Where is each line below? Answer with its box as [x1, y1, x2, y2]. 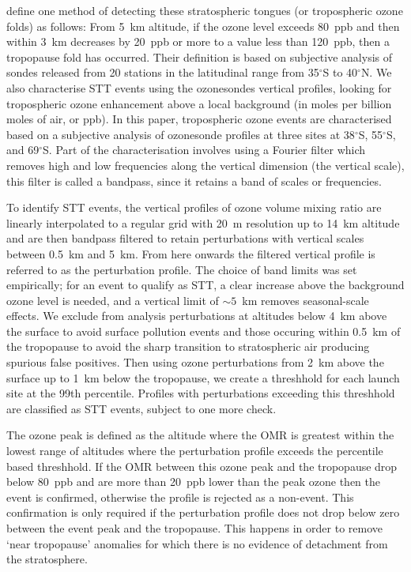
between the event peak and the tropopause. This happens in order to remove [6, 520, 383, 536]
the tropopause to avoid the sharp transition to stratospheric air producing [6, 338, 370, 355]
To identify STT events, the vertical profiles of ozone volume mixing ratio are [6, 199, 382, 216]
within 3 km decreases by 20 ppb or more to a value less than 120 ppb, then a [6, 33, 390, 50]
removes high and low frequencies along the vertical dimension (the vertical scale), [6, 156, 405, 173]
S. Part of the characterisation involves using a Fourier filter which [43, 141, 366, 158]
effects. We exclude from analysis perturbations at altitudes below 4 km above [6, 307, 387, 324]
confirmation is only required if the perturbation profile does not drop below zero [6, 504, 400, 521]
